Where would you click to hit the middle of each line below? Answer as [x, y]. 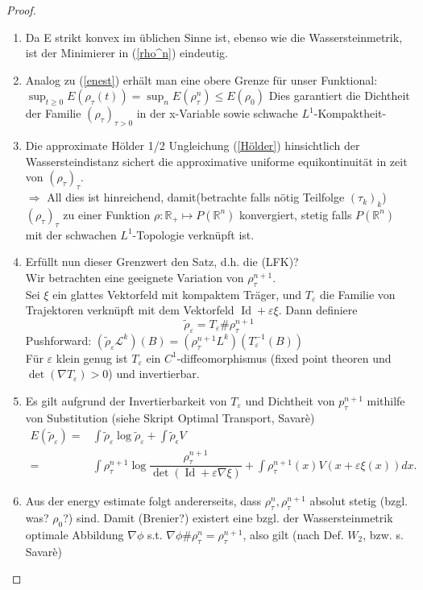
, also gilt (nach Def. [293, 534]
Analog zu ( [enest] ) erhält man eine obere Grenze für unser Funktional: [201, 79]
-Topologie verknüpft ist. [193, 234]
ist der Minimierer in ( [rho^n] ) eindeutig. [126, 53]
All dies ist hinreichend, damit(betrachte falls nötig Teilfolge [196, 197]
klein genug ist [92, 357]
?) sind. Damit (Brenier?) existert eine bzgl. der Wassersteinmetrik [228, 518]
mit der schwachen [71, 234]
